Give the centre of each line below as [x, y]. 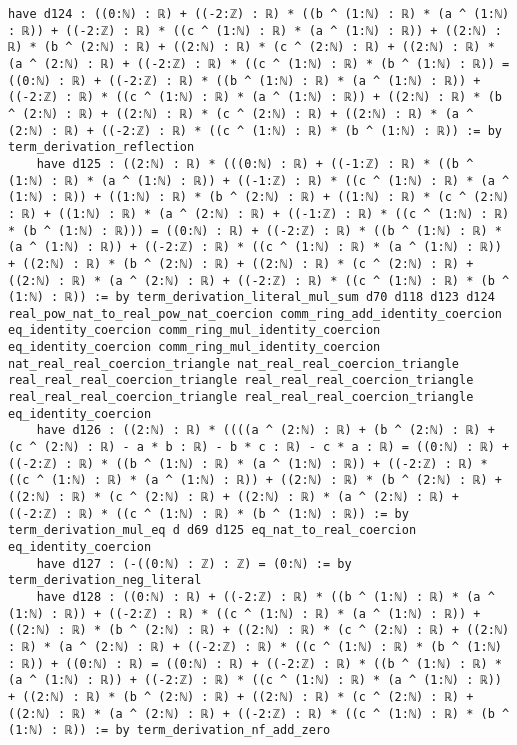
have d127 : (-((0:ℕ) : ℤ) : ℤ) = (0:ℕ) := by [194, 563]
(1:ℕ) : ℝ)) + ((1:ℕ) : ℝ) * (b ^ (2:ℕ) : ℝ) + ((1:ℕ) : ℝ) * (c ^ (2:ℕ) [259, 197]
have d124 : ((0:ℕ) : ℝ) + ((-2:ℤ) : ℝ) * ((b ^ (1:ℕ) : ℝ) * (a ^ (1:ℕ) [259, 14]
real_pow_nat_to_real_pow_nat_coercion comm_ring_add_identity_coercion [255, 313]
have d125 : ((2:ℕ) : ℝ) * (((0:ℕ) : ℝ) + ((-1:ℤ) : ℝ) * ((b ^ [255, 163]
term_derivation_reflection [101, 147]
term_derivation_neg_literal [105, 580]
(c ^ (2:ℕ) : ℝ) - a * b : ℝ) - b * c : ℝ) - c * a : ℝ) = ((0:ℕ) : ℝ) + [259, 447]
